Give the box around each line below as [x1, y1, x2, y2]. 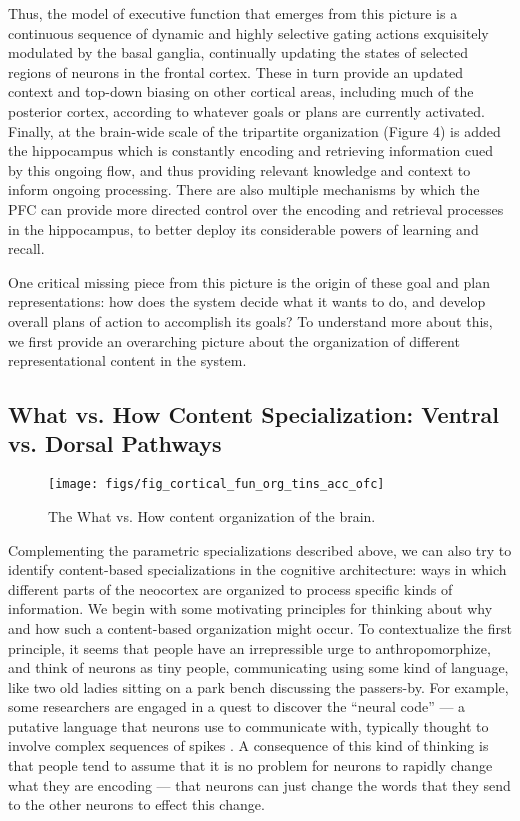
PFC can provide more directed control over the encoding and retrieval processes [8, 198, 504, 219]
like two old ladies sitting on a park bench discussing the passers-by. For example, [8, 676, 509, 697]
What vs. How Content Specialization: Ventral [8, 399, 500, 430]
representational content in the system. [8, 350, 247, 371]
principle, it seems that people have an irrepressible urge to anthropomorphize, [8, 637, 491, 658]
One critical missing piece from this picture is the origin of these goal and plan [8, 271, 490, 292]
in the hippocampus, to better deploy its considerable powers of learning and [8, 218, 479, 239]
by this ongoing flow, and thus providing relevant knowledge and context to [8, 159, 471, 180]
